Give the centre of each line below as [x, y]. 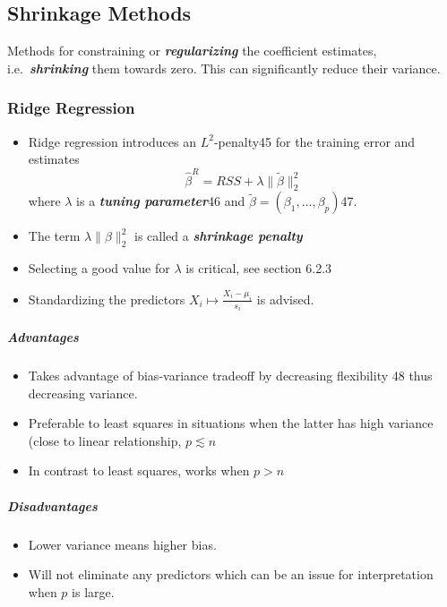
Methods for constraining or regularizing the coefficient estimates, [192, 51]
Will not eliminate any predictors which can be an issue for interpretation [231, 574]
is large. [93, 591]
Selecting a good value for [99, 268]
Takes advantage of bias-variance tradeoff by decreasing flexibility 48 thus [230, 375]
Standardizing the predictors [107, 299]
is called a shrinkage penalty [219, 236]
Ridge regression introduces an [112, 141]
